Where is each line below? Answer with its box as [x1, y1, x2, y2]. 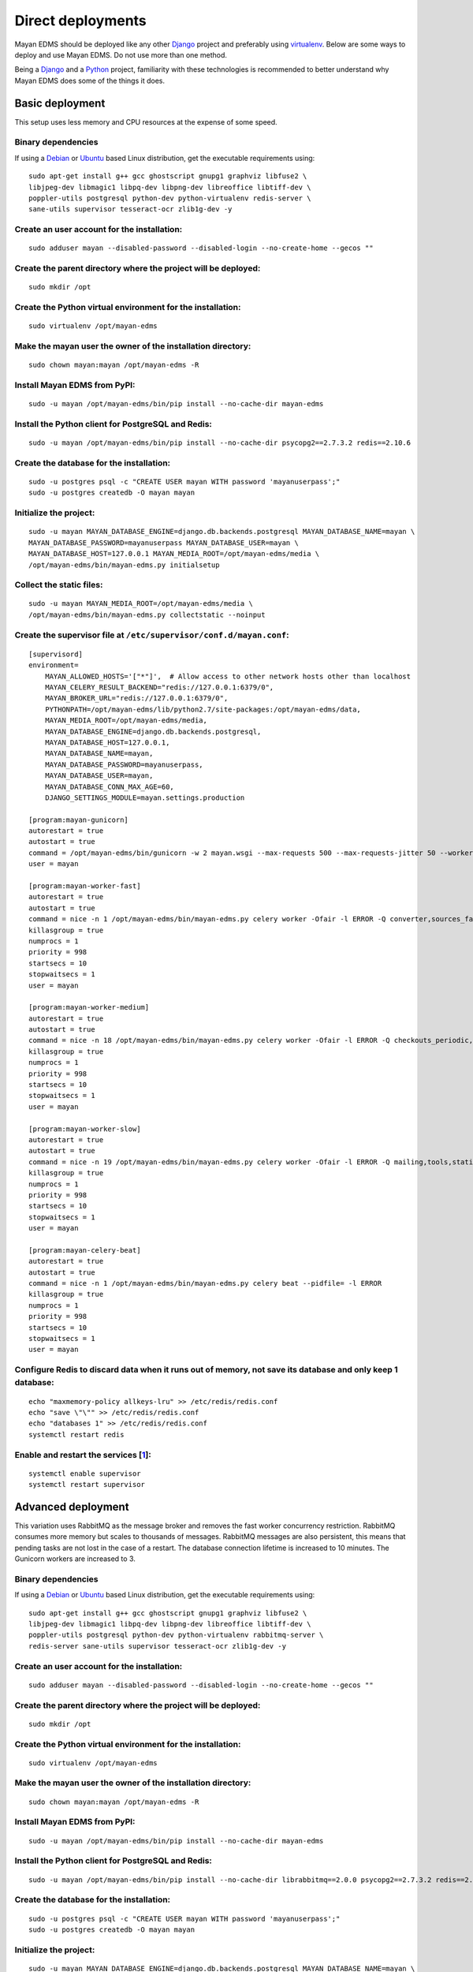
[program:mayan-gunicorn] [28, 815, 129, 824]
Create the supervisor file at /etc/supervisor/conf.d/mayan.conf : [14, 629, 289, 641]
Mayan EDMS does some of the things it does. [14, 76, 166, 85]
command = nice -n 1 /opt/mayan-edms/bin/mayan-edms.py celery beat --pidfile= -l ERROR [28, 1279, 382, 1288]
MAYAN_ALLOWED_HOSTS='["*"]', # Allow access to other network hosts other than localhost [44, 671, 412, 681]
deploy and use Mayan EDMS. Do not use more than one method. [14, 50, 228, 59]
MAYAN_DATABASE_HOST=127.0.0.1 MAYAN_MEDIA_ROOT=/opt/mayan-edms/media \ [28, 549, 320, 558]
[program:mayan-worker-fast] [28, 882, 141, 891]
